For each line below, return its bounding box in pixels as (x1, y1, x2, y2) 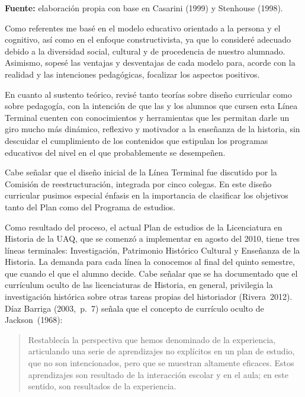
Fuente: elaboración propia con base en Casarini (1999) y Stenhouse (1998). (5, 2, 283, 14)
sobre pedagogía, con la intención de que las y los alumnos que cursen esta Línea (5, 100, 298, 112)
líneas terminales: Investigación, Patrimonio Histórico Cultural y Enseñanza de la (5, 244, 300, 256)
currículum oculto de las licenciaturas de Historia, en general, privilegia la (5, 278, 273, 291)
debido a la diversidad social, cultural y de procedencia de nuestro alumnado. (5, 44, 285, 57)
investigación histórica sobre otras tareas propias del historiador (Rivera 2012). (5, 290, 293, 303)
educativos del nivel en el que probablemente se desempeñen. (5, 146, 226, 158)
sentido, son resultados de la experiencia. (28, 380, 176, 392)
